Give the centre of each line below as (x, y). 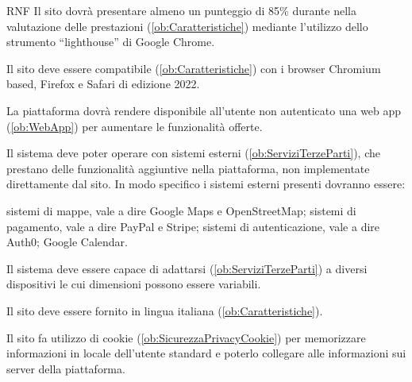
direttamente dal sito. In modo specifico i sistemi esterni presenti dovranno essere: (206, 184)
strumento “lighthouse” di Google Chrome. (111, 42)
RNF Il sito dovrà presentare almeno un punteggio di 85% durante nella (181, 10)
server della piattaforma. (66, 368)
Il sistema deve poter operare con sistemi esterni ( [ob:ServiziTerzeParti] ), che (193, 153)
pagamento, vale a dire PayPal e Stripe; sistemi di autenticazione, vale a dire (193, 226)
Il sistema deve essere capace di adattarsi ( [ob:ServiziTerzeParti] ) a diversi (187, 268)
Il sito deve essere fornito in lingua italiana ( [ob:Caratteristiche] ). (165, 310)
